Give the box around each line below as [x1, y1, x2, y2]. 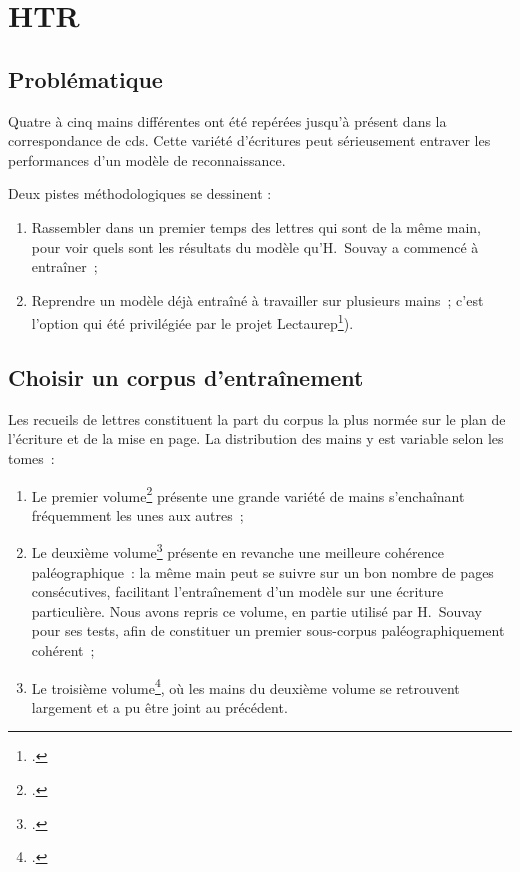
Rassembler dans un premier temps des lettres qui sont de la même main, [31, 216, 481, 237]
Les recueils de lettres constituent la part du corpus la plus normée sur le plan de [8, 408, 506, 429]
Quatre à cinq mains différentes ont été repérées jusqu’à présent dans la [8, 110, 447, 131]
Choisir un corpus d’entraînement [8, 361, 364, 392]
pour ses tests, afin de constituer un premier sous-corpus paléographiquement [31, 620, 505, 641]
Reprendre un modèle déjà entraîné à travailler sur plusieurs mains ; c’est [31, 289, 484, 310]
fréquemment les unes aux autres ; [31, 504, 244, 525]
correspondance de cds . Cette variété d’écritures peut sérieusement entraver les [8, 130, 491, 151]
